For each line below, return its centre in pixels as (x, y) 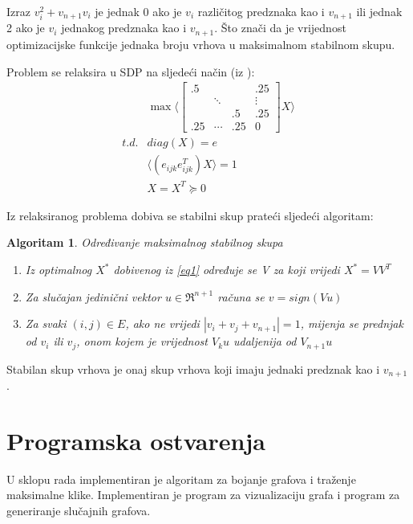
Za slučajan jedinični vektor (93, 296)
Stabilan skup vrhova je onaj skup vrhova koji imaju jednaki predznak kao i (193, 368)
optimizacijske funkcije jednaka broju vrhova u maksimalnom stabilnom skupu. (201, 44)
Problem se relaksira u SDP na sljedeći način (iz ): (131, 71)
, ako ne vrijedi (162, 323)
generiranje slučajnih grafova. (79, 511)
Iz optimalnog (59, 270)
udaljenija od (265, 341)
